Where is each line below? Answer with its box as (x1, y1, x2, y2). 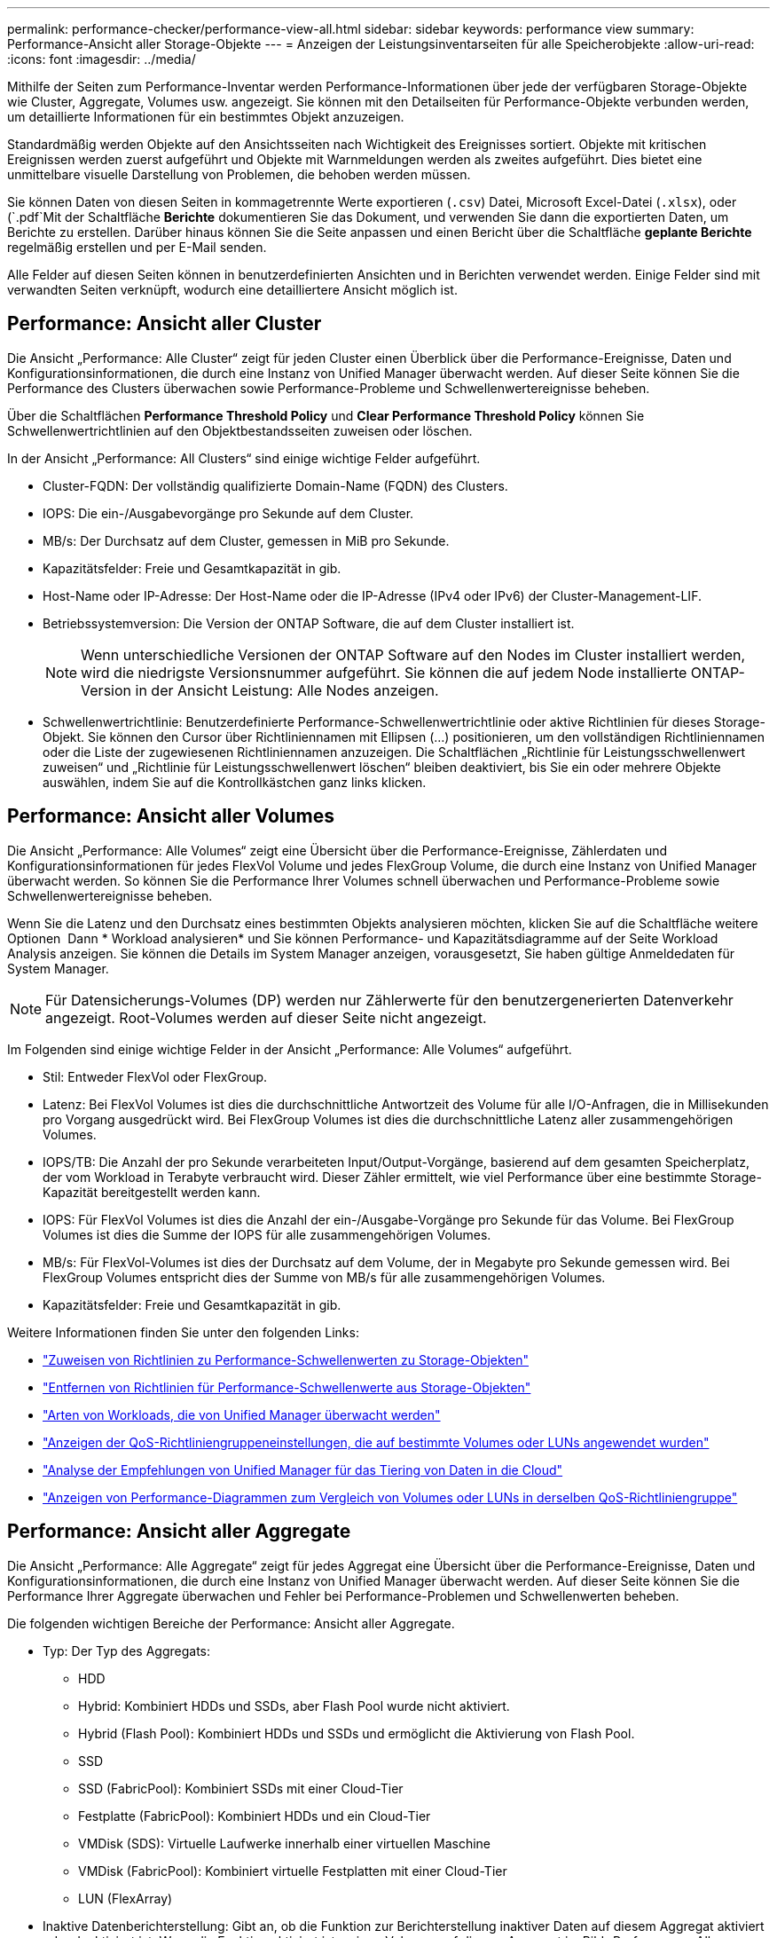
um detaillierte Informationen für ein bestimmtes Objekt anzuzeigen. (7, 109, 404, 124)
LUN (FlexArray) (78, 1890, 173, 1906)
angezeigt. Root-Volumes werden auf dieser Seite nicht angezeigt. (45, 1008, 487, 1027)
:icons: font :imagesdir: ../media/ (7, 51, 196, 67)
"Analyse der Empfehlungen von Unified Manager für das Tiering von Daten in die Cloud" (43, 1461, 563, 1477)
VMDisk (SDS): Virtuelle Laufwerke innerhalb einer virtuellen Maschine (78, 1835, 491, 1851)
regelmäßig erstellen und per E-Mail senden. (7, 240, 267, 255)
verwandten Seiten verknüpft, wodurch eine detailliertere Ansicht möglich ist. (7, 282, 458, 297)
